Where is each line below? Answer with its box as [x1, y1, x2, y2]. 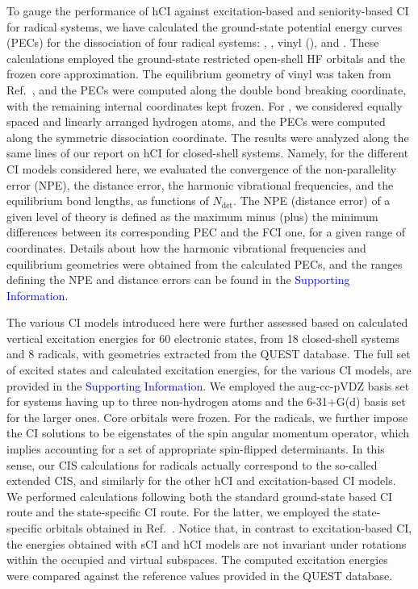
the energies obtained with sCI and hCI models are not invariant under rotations [6, 535, 407, 552]
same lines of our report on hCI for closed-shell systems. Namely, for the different [6, 144, 409, 161]
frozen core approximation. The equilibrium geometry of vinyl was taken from [6, 65, 391, 82]
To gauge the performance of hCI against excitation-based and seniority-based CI [6, 2, 409, 19]
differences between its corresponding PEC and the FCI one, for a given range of [6, 223, 406, 240]
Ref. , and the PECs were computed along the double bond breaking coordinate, [6, 81, 407, 98]
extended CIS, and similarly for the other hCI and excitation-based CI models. [6, 472, 396, 489]
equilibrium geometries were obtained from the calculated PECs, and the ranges [6, 255, 403, 272]
